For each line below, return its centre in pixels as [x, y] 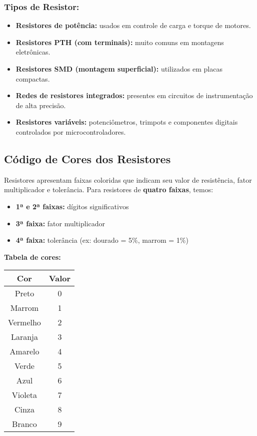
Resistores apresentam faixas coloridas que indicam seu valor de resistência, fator [128, 179]
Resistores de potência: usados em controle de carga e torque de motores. [133, 25]
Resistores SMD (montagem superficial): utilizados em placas [119, 69]
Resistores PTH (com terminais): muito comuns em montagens [120, 42]
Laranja [24, 337]
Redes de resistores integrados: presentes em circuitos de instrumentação [134, 95]
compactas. [33, 78]
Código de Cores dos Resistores [87, 158]
